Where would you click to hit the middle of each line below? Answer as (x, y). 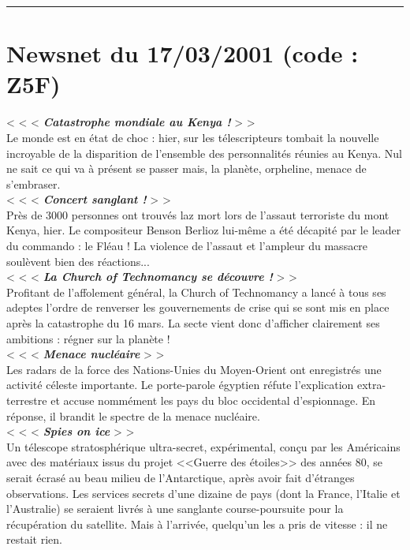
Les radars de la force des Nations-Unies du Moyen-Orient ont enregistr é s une (194, 369)
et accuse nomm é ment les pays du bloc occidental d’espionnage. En (213, 400)
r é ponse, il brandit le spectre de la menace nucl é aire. (133, 415)
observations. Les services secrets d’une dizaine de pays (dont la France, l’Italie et (203, 493)
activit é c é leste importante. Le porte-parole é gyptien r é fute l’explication (180, 385)
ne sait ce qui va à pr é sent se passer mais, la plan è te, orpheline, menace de (186, 168)
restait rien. (34, 539)
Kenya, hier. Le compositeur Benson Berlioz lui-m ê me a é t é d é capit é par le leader (204, 230)
